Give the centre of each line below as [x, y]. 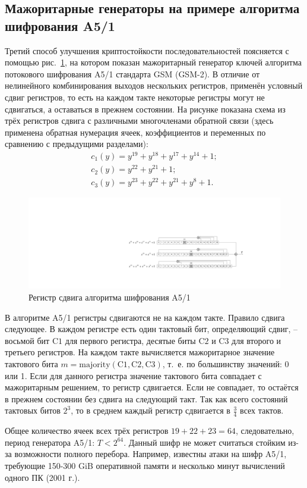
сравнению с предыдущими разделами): [77, 144]
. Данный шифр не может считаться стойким [205, 442]
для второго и [257, 340]
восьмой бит [27, 340]
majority [95, 365]
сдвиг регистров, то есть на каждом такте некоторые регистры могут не [135, 97]
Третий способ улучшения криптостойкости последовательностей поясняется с [147, 50]
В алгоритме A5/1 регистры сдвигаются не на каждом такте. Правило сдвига [145, 317]
